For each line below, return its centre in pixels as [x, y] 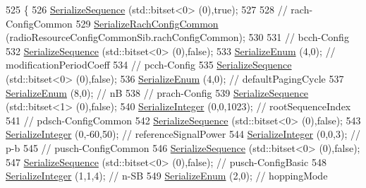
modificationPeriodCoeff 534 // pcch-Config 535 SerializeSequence [149, 65]
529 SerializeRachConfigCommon [147, 23]
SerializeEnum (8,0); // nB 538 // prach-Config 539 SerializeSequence [157, 92]
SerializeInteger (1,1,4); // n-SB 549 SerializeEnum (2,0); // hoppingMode [167, 176]
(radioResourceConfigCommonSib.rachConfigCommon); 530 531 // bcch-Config [177, 37]
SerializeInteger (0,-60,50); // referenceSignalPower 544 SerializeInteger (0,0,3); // [183, 134]
